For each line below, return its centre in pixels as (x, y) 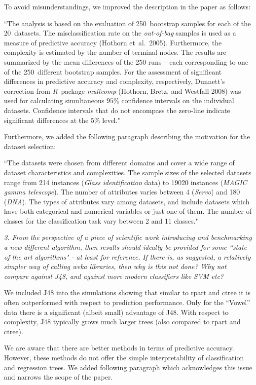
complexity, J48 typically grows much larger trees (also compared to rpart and (122, 322)
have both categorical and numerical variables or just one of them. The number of (128, 211)
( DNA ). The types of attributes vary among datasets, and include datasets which (127, 201)
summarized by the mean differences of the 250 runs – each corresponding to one (126, 61)
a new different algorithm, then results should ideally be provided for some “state (126, 247)
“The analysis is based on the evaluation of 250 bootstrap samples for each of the (128, 23)
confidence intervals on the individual (178, 100)
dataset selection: (30, 146)
